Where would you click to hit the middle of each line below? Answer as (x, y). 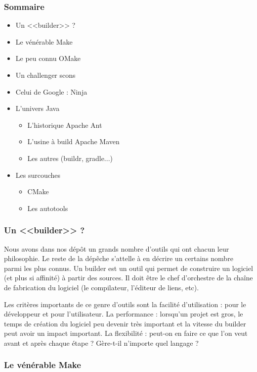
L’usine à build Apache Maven (73, 141)
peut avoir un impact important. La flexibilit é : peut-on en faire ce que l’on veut (126, 333)
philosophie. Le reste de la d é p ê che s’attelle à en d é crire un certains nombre (119, 258)
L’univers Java (38, 108)
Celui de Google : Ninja (51, 91)
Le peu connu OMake (48, 58)
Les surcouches (38, 175)
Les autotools (48, 208)
